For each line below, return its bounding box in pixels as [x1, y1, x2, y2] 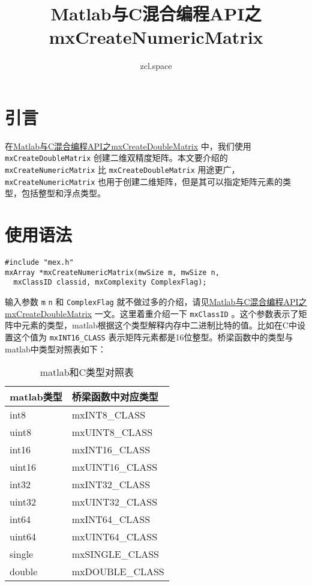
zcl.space [140, 59, 172, 72]
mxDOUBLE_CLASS [71, 564, 164, 579]
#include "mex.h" [5, 258, 74, 267]
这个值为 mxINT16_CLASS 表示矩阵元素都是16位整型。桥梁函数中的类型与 [13, 331, 293, 343]
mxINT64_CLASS [71, 512, 151, 527]
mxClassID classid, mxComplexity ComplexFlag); [13, 278, 207, 287]
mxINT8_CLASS [71, 408, 146, 422]
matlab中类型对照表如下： [5, 342, 106, 355]
